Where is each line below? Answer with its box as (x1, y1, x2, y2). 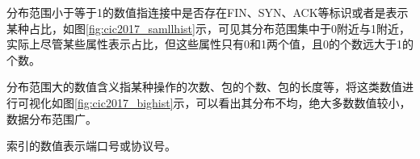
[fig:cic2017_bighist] (74, 94, 174, 111)
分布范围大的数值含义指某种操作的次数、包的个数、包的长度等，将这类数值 (6, 78, 402, 95)
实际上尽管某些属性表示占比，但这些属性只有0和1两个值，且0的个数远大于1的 (6, 36, 414, 52)
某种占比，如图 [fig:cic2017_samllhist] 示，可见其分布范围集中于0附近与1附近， (6, 19, 410, 36)
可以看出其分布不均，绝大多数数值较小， (195, 94, 411, 111)
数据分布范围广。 (6, 110, 97, 127)
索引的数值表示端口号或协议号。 (6, 137, 176, 154)
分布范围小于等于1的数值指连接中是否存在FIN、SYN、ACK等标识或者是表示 (6, 4, 409, 20)
